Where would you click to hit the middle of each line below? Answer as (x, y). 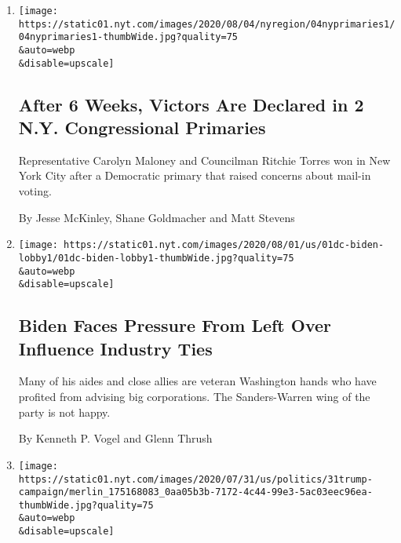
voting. (35, 191)
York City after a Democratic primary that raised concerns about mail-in (195, 175)
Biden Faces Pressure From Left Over (175, 325)
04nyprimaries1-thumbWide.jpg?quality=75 (128, 37)
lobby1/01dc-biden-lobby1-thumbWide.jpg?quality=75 (156, 258)
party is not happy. (64, 412)
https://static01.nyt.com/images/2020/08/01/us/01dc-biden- (224, 245)
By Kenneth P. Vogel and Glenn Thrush (115, 438)
